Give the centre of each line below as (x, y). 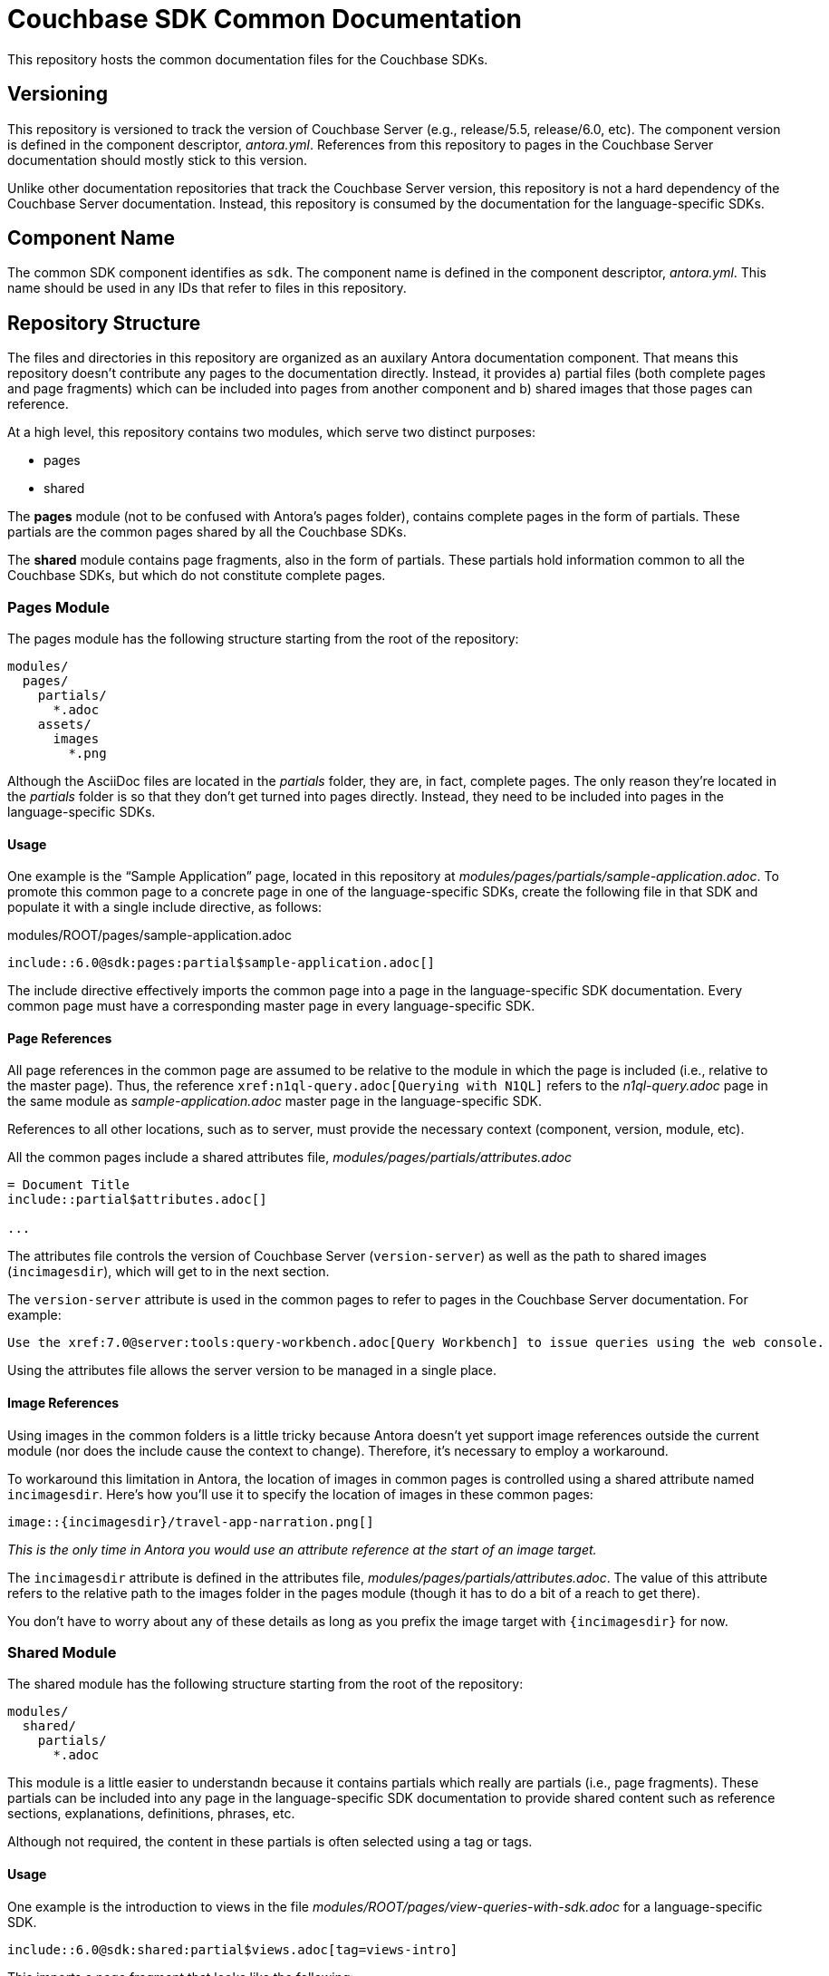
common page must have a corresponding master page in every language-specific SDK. (271, 1006)
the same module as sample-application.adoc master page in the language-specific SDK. (275, 1101)
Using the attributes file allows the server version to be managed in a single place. (252, 1371)
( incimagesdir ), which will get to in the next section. (169, 1272)
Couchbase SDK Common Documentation (265, 19)
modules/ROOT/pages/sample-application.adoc (149, 935)
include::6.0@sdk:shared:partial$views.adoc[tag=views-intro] (233, 1949)
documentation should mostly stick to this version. (157, 160)
